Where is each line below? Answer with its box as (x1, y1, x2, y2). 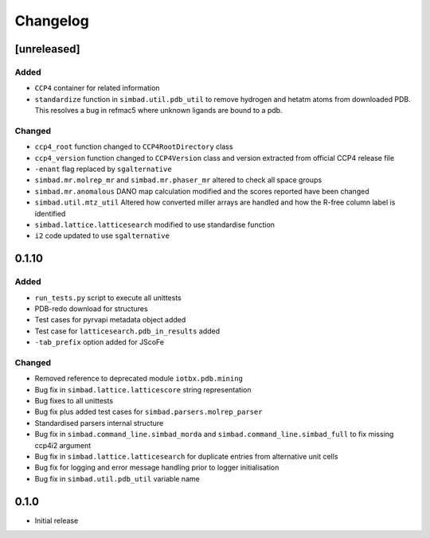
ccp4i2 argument (34, 440, 92, 450)
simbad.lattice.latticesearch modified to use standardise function (34, 220, 275, 229)
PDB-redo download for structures (34, 303, 148, 314)
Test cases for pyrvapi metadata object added (34, 315, 186, 325)
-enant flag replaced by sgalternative (34, 164, 172, 174)
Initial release (34, 516, 79, 525)
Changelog (14, 12, 89, 29)
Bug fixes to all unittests (34, 396, 114, 405)
